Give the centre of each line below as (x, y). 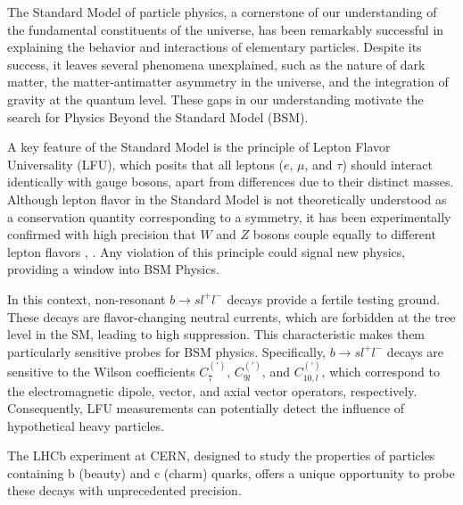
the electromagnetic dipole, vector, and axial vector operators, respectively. (212, 390)
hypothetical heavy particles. (86, 425)
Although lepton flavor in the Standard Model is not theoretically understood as (227, 199)
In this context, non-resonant (87, 298)
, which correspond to (380, 372)
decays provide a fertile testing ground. (334, 298)
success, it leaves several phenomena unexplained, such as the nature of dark (216, 64)
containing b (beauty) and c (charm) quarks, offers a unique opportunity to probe (231, 472)
